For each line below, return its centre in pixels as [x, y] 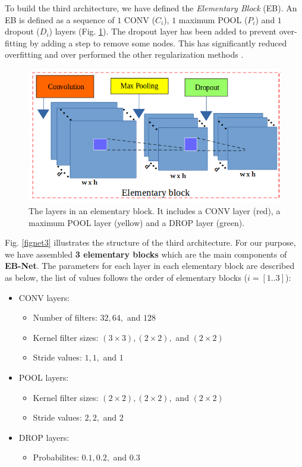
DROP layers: [44, 437]
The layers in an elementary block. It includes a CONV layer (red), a [155, 211]
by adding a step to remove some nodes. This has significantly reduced [158, 43]
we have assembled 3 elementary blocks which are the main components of [146, 254]
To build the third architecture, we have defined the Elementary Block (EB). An [151, 8]
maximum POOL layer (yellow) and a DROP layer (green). [137, 222]
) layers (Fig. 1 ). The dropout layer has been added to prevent [163, 31]
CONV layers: [44, 297]
